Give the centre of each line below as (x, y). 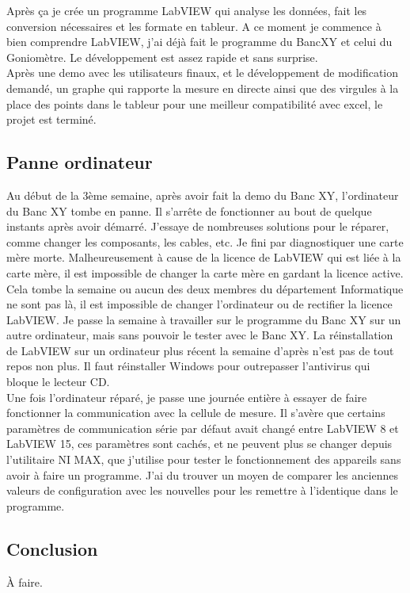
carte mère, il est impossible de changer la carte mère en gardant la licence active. (205, 272)
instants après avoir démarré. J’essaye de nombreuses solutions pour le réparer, (198, 226)
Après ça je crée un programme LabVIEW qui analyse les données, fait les (187, 10)
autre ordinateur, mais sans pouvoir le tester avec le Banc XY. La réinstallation (200, 335)
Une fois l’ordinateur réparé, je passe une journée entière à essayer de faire (187, 397)
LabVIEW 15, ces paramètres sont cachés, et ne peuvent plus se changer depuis (199, 444)
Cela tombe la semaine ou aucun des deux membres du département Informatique (205, 288)
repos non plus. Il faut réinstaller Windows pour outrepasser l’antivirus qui (188, 366)
